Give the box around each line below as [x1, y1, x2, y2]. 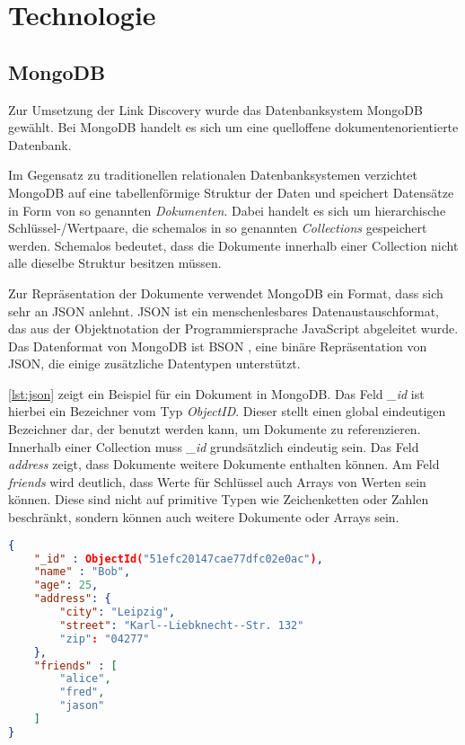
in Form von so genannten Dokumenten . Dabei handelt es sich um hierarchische [8, 200, 446, 219]
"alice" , [59, 672, 111, 686]
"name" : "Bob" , [33, 565, 131, 579]
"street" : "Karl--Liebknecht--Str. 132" [59, 618, 304, 632]
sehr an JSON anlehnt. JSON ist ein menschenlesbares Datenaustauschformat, [8, 301, 439, 320]
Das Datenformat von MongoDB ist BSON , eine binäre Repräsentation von [8, 336, 427, 355]
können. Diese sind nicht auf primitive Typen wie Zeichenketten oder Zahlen [8, 490, 429, 509]
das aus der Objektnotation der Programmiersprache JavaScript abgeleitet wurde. [8, 319, 459, 338]
